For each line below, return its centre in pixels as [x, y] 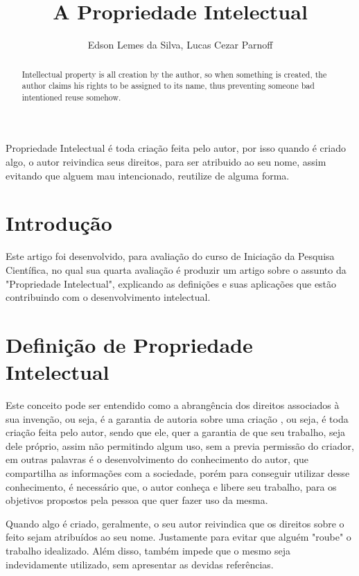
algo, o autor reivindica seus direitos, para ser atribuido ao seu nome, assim [166, 162]
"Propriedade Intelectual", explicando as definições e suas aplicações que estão [171, 283]
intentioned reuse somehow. [71, 97]
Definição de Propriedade [129, 344]
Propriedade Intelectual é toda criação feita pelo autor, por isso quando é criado [176, 148]
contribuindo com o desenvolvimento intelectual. [108, 297]
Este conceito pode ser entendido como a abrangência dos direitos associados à [173, 405]
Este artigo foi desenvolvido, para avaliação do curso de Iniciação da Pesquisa [170, 256]
